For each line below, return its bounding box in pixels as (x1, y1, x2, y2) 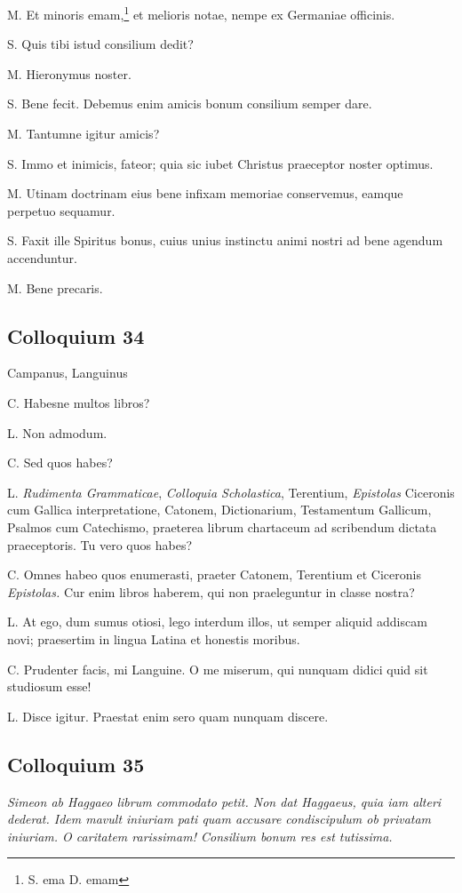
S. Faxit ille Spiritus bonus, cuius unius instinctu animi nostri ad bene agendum (7, 231, 443, 250)
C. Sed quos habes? (7, 453, 113, 472)
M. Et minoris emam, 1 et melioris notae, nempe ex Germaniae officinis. (7, 3, 395, 23)
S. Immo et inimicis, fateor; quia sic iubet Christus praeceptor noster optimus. (7, 154, 434, 172)
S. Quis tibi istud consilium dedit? (7, 35, 194, 53)
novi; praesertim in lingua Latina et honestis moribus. (7, 629, 300, 648)
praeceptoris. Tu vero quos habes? (7, 535, 193, 554)
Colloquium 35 (7, 750, 145, 777)
